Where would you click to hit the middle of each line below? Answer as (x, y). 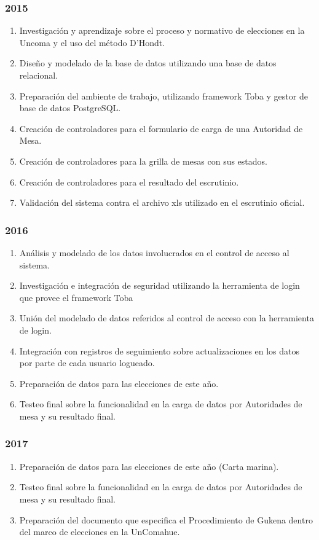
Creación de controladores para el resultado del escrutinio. (129, 182)
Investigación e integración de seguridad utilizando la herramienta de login (159, 285)
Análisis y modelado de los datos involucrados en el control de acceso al (154, 252)
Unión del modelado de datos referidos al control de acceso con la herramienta (167, 318)
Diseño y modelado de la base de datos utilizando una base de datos (148, 63)
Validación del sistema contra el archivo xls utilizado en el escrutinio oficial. (162, 202)
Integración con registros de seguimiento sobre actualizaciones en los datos (159, 350)
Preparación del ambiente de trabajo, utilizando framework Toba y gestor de (163, 96)
